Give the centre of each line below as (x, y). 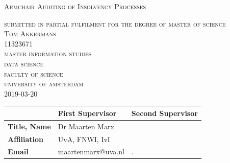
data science (24, 63)
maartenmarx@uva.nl (91, 152)
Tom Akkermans (30, 33)
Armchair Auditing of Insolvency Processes (75, 6)
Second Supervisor (164, 113)
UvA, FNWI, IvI (84, 139)
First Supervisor (87, 113)
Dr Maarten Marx (86, 126)
